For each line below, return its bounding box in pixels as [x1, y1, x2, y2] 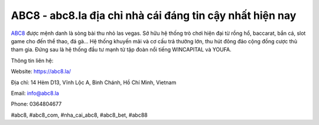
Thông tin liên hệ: [11, 57, 54, 64]
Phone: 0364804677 [11, 101, 62, 108]
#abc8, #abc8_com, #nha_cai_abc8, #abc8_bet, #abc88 [11, 111, 148, 118]
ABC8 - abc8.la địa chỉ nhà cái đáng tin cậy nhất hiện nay [11, 9, 297, 22]
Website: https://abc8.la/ [11, 68, 71, 75]
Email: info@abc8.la [11, 89, 59, 97]
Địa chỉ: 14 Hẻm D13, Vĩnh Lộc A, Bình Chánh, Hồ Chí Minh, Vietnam [11, 79, 177, 86]
